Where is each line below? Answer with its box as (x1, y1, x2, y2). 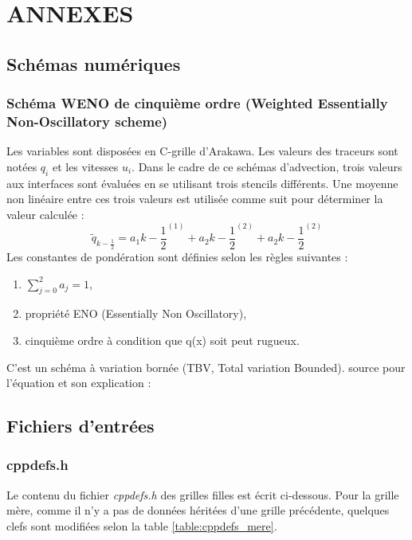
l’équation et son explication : (6, 374, 151, 391)
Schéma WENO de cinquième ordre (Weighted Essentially (6, 93, 388, 113)
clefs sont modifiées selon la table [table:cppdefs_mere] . (6, 517, 277, 534)
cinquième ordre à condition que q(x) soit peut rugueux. (25, 331, 300, 348)
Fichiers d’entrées (6, 413, 155, 438)
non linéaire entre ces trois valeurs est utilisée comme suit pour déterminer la (6, 190, 383, 207)
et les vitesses (52, 158, 119, 174)
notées (6, 158, 37, 174)
